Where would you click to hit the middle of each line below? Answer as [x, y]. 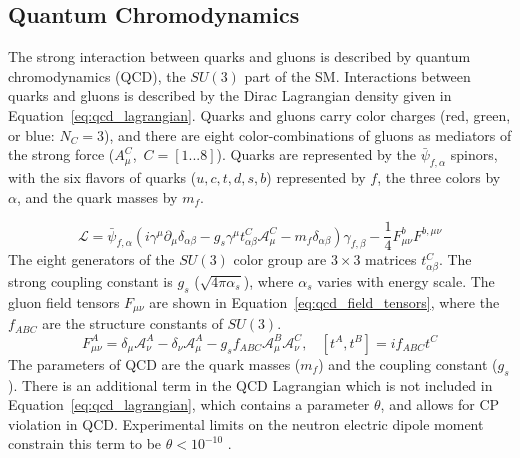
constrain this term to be [85, 443]
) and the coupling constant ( [408, 363]
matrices [391, 259]
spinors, [474, 154]
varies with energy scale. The [406, 280]
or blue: [31, 134]
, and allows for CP [440, 404]
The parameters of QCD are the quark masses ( [154, 363]
